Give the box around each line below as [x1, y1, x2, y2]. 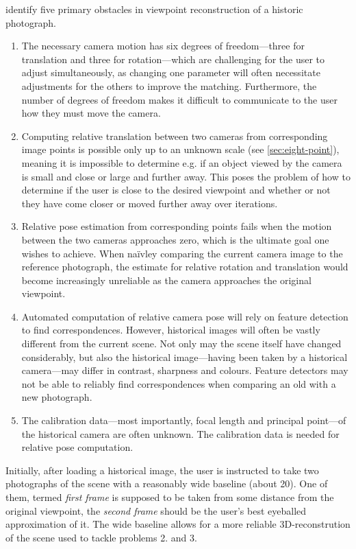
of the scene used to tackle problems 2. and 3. [5, 530, 197, 544]
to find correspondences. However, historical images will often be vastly [21, 323, 320, 337]
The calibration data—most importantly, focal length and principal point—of [21, 413, 346, 428]
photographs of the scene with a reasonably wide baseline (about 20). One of [5, 476, 328, 491]
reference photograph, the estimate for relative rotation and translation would [21, 259, 348, 274]
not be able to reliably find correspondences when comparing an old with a [21, 376, 336, 390]
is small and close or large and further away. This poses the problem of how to [21, 169, 351, 183]
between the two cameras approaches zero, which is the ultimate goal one [21, 232, 329, 246]
